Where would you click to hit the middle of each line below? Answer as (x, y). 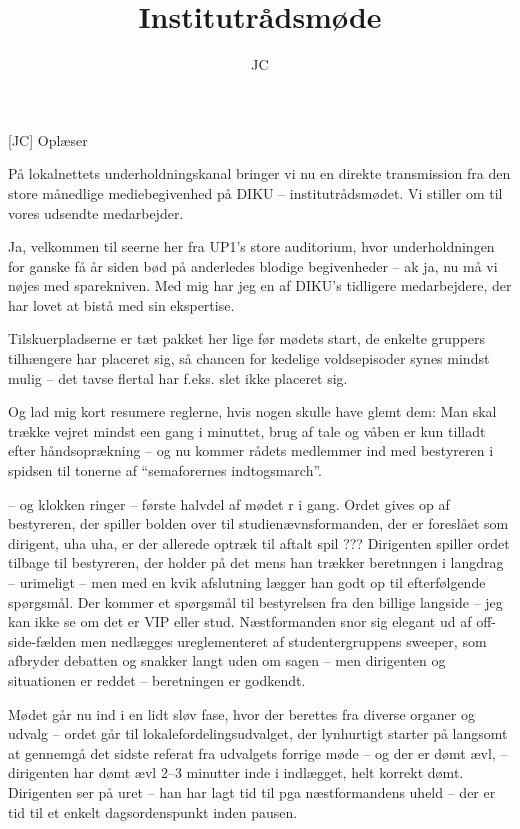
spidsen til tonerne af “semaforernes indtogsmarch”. (165, 470)
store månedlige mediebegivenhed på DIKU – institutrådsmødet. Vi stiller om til (255, 192)
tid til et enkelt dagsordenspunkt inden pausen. (153, 811)
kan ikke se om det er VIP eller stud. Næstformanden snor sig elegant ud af (240, 621)
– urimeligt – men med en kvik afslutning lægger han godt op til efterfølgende (247, 582)
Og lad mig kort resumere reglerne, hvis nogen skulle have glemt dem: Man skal (252, 411)
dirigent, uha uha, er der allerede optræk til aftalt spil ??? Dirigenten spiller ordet (259, 542)
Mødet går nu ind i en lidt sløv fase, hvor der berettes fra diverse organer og (241, 713)
